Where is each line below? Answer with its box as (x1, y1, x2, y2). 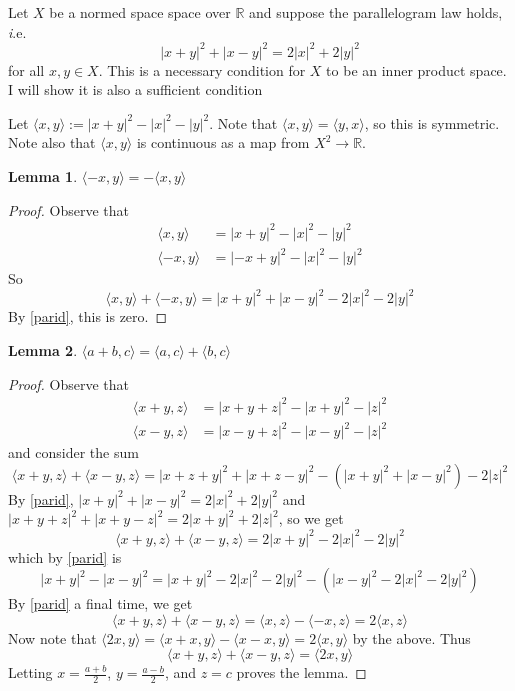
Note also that (8, 132, 96, 153)
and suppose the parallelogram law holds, (249, 2, 503, 22)
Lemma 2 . (8, 340, 78, 360)
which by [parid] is (8, 546, 122, 567)
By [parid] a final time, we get (8, 593, 193, 614)
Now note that (8, 627, 97, 648)
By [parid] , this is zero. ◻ (8, 306, 168, 327)
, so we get (278, 508, 344, 529)
